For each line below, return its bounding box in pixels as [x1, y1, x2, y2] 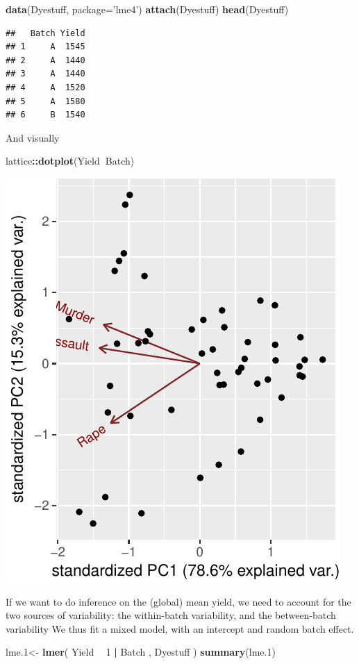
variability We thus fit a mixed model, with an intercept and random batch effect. [6, 621, 354, 636]
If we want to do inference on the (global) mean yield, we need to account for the [6, 594, 351, 608]
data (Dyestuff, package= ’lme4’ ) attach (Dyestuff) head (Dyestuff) [6, 2, 289, 16]
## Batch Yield [6, 28, 85, 38]
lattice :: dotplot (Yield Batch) [6, 153, 135, 168]
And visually [6, 130, 60, 144]
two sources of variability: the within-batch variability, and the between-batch [6, 608, 336, 622]
